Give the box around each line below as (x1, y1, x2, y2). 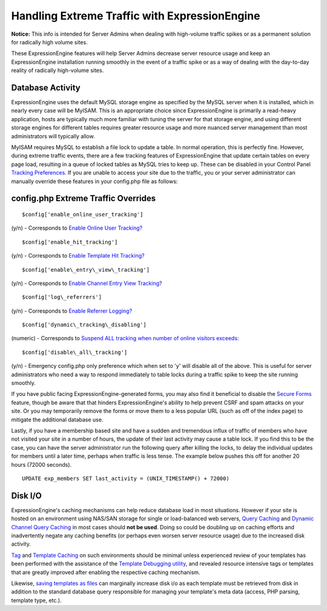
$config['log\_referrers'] (22, 294, 102, 301)
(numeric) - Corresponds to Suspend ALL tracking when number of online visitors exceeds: (11, 335, 239, 342)
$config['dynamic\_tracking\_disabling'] (22, 321, 147, 329)
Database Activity (11, 82, 81, 93)
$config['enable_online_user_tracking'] (22, 211, 144, 218)
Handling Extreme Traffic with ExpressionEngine (11, 9, 260, 22)
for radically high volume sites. (11, 38, 88, 45)
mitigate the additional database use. (11, 416, 104, 423)
